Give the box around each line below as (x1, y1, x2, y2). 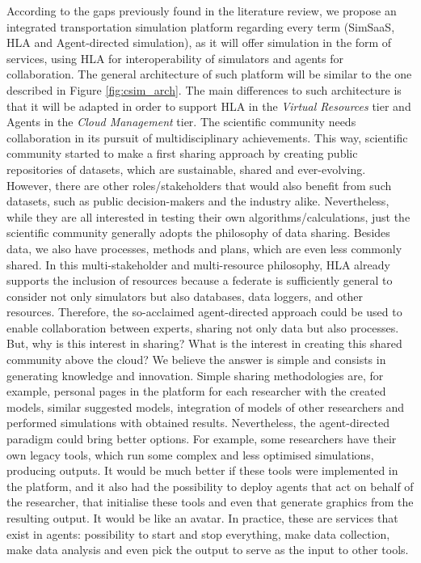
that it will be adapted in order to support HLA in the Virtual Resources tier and (6, 97, 411, 114)
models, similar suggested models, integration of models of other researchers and (6, 398, 404, 415)
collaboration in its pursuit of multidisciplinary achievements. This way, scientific (6, 129, 408, 146)
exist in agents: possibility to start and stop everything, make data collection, (6, 525, 390, 542)
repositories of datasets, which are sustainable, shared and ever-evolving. (6, 160, 366, 177)
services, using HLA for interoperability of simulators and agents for (6, 49, 344, 66)
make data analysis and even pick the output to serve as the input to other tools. (6, 541, 409, 558)
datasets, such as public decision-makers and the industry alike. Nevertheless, (6, 193, 389, 210)
